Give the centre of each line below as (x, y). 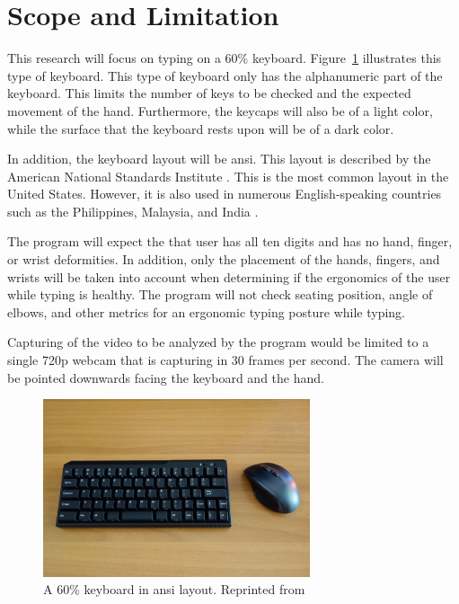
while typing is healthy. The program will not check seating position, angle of (220, 294)
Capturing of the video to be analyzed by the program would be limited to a (218, 342)
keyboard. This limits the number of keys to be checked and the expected (209, 93)
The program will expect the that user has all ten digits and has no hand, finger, (230, 241)
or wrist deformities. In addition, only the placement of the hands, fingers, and (224, 259)
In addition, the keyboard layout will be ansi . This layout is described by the (219, 159)
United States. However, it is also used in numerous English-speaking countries (225, 194)
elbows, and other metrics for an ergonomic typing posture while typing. (207, 311)
